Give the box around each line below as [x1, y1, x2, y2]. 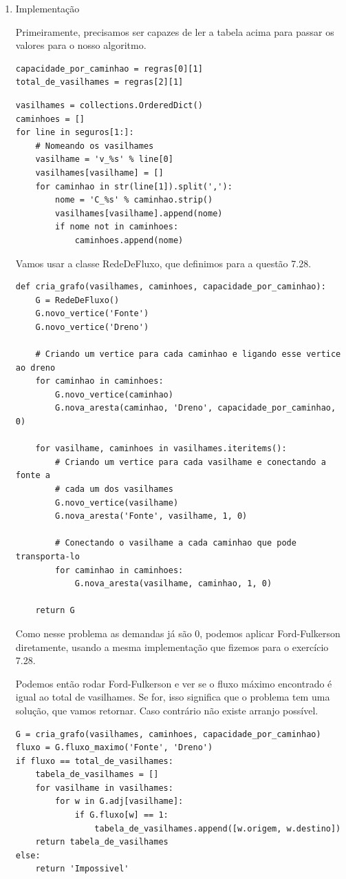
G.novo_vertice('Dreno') [35, 322, 149, 332]
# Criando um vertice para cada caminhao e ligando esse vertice [35, 349, 341, 360]
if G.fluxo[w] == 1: [74, 810, 169, 820]
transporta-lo [15, 551, 80, 561]
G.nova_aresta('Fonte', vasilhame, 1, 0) [55, 511, 248, 521]
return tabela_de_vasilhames [35, 837, 169, 847]
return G [35, 606, 75, 616]
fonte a [15, 470, 50, 481]
